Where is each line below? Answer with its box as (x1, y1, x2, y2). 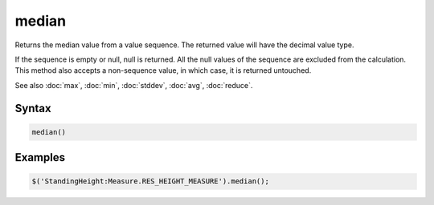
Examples (14, 151, 66, 164)
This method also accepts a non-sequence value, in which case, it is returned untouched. (14, 66, 312, 75)
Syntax (14, 101, 51, 115)
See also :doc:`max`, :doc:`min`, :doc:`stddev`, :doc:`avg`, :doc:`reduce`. (14, 80, 253, 90)
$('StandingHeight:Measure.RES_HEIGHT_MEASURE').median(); (31, 177, 269, 186)
